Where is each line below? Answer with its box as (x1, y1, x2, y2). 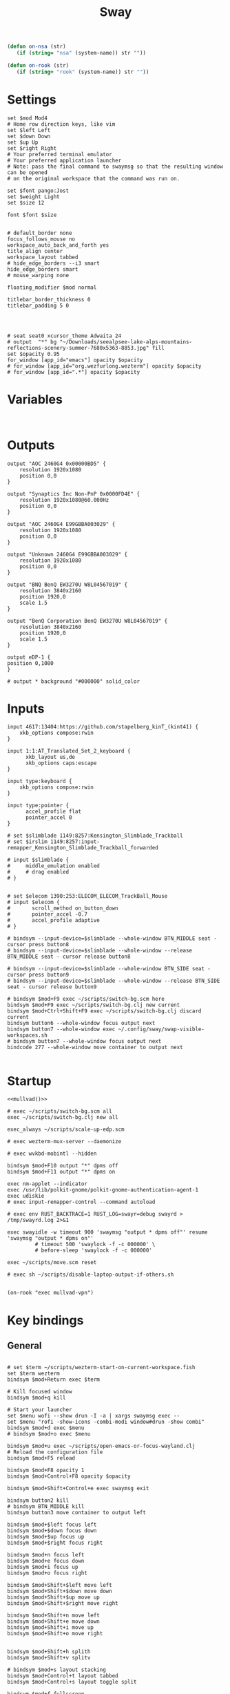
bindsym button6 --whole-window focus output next (7, 1020, 156, 1027)
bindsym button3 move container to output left (7, 1509, 147, 1516)
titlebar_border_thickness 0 (7, 296, 91, 303)
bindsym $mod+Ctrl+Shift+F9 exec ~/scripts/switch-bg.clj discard (7, 1008, 202, 1015)
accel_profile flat (25, 808, 81, 816)
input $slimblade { (13, 856, 70, 864)
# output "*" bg (7, 338, 57, 346)
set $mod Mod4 (7, 115, 48, 122)
